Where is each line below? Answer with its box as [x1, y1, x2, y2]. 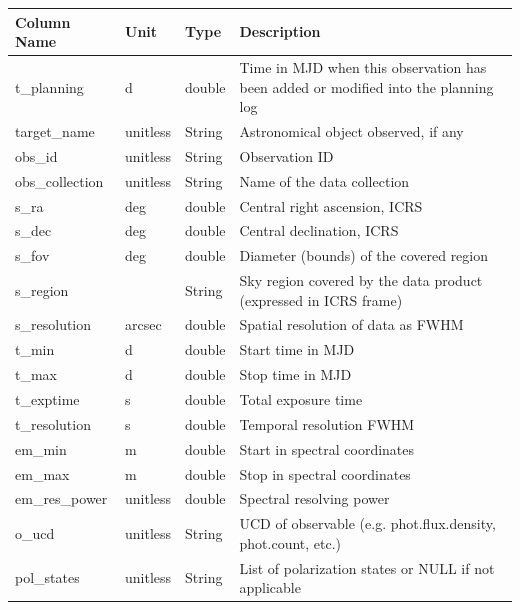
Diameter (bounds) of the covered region [239, 245, 489, 266]
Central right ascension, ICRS [239, 195, 423, 216]
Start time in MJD [239, 339, 355, 360]
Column [15, 11, 71, 32]
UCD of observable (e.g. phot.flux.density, [239, 513, 496, 534]
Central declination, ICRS [239, 220, 399, 241]
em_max [15, 463, 70, 484]
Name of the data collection [239, 170, 410, 191]
